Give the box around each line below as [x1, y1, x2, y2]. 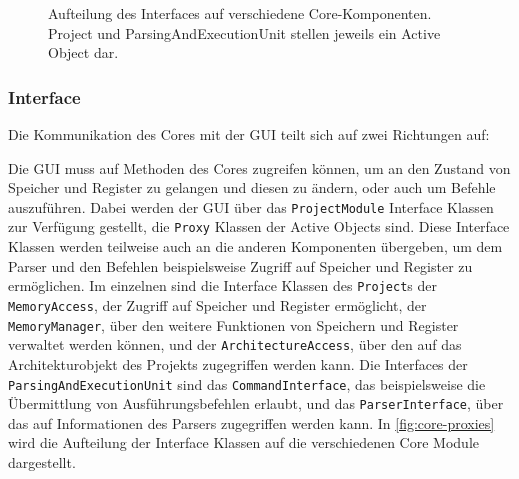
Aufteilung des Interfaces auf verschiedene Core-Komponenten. [48, 3, 432, 23]
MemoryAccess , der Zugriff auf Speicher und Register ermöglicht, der [8, 294, 427, 315]
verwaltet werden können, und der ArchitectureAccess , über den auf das [8, 334, 462, 355]
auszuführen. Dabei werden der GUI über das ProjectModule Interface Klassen [8, 196, 494, 217]
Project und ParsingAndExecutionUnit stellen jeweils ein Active [48, 22, 441, 43]
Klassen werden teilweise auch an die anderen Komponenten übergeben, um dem [8, 236, 503, 257]
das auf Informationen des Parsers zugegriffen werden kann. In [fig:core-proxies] [8, 412, 495, 433]
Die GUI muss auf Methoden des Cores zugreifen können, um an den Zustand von [8, 157, 511, 178]
